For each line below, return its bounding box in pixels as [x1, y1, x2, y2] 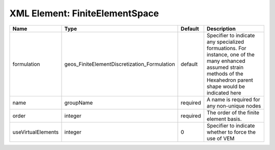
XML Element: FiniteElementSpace [9, 8, 159, 19]
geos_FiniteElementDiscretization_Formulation [64, 60, 175, 67]
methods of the [206, 70, 244, 77]
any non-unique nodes [206, 102, 261, 109]
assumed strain [206, 64, 244, 71]
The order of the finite [206, 109, 260, 116]
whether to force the [206, 128, 256, 135]
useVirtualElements [12, 128, 59, 135]
